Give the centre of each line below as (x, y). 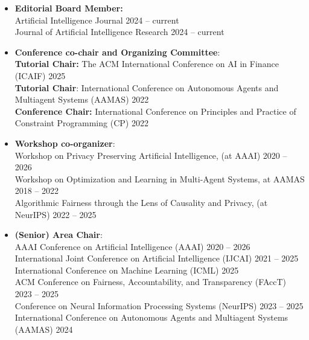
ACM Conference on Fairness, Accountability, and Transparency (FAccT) (150, 282)
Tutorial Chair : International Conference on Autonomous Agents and (147, 87)
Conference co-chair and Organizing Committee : (117, 52)
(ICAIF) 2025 (40, 75)
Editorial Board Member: (69, 8)
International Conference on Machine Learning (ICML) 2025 (127, 270)
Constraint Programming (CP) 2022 (81, 123)
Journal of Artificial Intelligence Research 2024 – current (119, 32)
